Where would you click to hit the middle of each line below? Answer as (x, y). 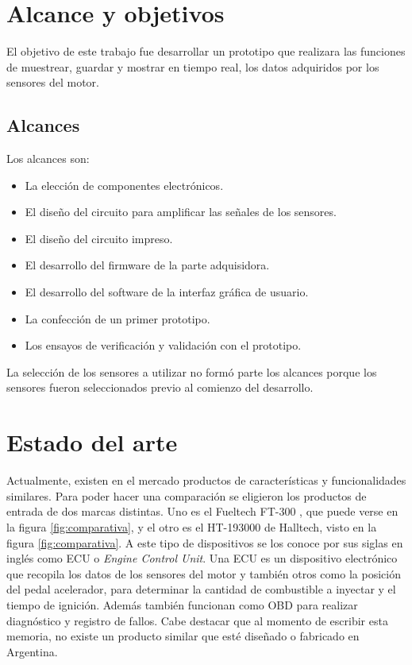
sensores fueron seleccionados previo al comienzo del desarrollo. (160, 387)
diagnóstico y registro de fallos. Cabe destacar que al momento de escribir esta (197, 620)
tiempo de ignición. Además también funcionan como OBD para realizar (182, 604)
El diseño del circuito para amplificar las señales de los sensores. (181, 212)
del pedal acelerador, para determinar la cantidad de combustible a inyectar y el (201, 589)
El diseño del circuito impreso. (99, 238)
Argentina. (32, 651)
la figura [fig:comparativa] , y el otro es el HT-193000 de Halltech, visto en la (192, 526)
